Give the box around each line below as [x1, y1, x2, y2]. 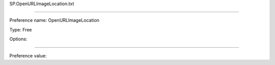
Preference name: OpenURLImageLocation [9, 17, 99, 23]
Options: [9, 36, 28, 42]
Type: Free [9, 26, 32, 32]
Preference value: [9, 52, 47, 58]
